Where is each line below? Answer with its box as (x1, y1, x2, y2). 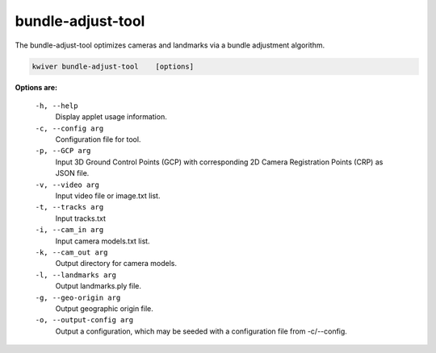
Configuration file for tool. (55, 135, 141, 144)
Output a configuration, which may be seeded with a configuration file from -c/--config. (55, 326, 347, 336)
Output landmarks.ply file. (55, 281, 141, 291)
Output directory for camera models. (55, 259, 178, 268)
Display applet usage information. (55, 112, 167, 122)
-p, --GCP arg (35, 146, 91, 156)
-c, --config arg (35, 123, 104, 133)
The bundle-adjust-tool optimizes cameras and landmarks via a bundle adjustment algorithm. (15, 40, 325, 50)
